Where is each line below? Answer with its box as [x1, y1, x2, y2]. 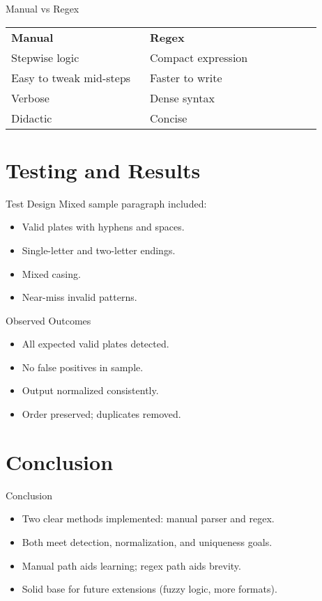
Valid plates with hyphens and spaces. [22, 219, 185, 234]
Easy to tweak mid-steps [11, 69, 131, 86]
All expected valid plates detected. [22, 336, 169, 351]
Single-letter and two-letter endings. [22, 242, 176, 257]
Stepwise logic [11, 49, 79, 65]
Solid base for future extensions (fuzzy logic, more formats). [22, 582, 277, 596]
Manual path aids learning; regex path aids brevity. [22, 558, 241, 572]
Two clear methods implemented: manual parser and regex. [22, 511, 275, 526]
